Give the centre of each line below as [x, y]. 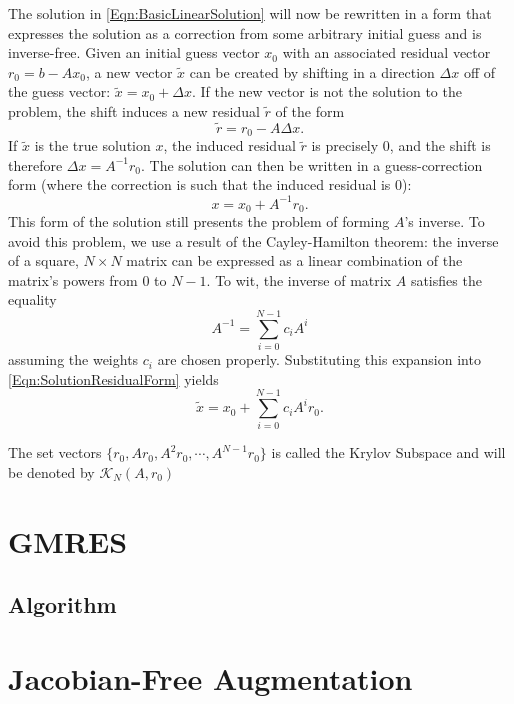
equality [32, 299]
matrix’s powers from [73, 279]
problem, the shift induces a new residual [134, 110]
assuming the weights [73, 359]
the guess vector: [59, 91]
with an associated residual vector [386, 52]
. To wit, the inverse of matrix [299, 279]
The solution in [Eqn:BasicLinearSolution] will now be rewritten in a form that [250, 13]
